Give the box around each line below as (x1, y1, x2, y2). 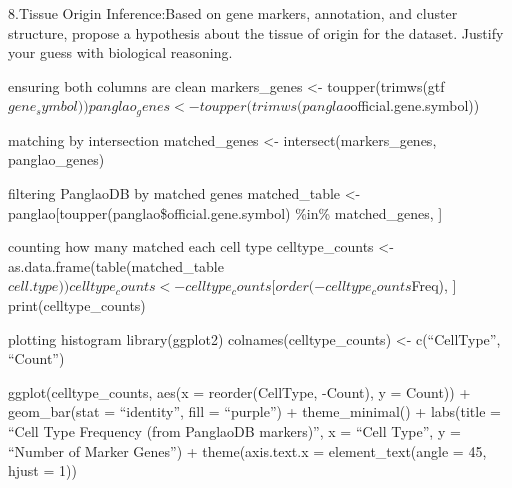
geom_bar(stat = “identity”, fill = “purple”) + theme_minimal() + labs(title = (8, 401, 501, 422)
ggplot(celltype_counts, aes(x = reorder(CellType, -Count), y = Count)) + (8, 381, 471, 402)
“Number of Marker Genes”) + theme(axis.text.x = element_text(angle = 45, (8, 440, 487, 461)
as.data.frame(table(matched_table (8, 255, 224, 276)
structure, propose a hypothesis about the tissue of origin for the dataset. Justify (8, 22, 504, 43)
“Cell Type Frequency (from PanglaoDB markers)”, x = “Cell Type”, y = (8, 420, 461, 441)
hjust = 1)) (8, 460, 77, 481)
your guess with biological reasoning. (8, 42, 233, 63)
